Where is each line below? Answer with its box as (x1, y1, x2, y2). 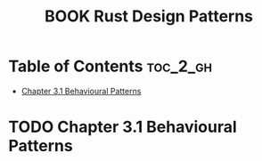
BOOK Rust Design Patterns (44, 6, 254, 27)
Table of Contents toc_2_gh (8, 56, 213, 76)
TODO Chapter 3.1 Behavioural (8, 117, 237, 137)
